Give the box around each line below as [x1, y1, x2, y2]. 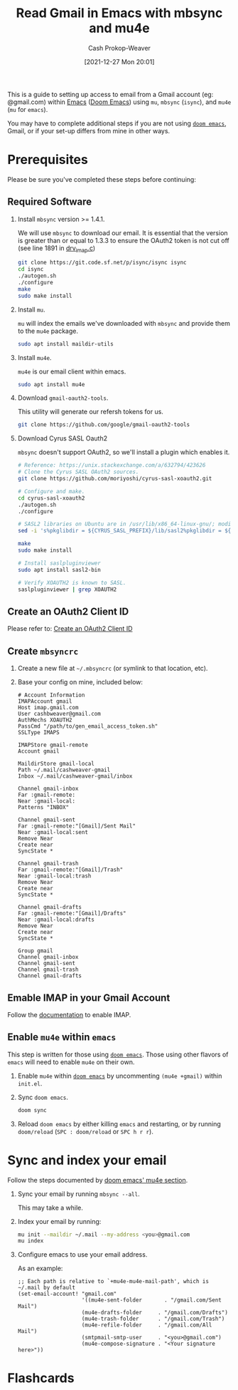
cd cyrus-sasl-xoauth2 [17, 494, 85, 502]
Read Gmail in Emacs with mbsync [16, 5, 223, 21]
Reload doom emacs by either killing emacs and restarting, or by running [17, 1119, 222, 1128]
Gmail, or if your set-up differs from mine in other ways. [7, 126, 171, 135]
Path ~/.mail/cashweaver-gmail [17, 766, 111, 774]
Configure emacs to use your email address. [17, 1250, 148, 1259]
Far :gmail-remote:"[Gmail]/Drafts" [17, 910, 126, 917]
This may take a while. [17, 1203, 84, 1212]
